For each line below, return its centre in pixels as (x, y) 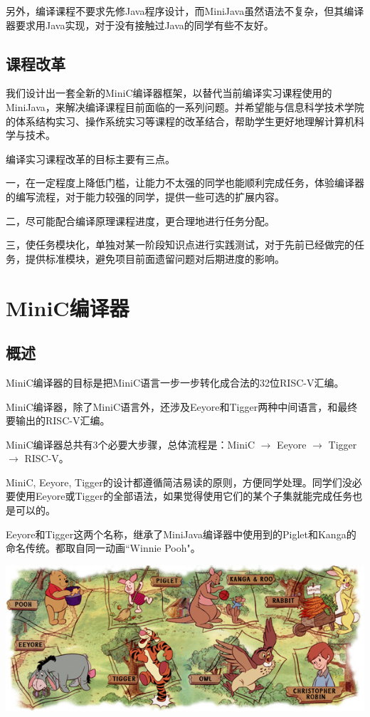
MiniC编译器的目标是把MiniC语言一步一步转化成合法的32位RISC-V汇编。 (175, 382)
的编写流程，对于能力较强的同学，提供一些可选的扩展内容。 (145, 196)
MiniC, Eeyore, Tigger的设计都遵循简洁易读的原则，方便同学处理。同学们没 (179, 482)
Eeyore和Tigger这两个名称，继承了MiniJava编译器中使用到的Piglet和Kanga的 (181, 534)
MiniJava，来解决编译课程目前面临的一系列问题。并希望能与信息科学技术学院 (185, 106)
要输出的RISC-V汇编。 (58, 420)
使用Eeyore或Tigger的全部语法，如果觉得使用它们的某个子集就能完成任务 (184, 496)
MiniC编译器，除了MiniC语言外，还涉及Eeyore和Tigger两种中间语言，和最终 (182, 406)
